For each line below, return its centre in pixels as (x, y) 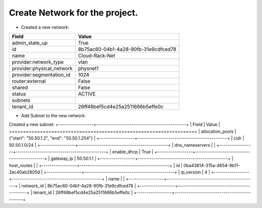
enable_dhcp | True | (133, 152)
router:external (29, 81)
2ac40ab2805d (25, 172)
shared (20, 87)
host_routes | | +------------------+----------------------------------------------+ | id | (96, 165)
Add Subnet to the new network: (53, 115)
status (19, 94)
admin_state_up (30, 43)
